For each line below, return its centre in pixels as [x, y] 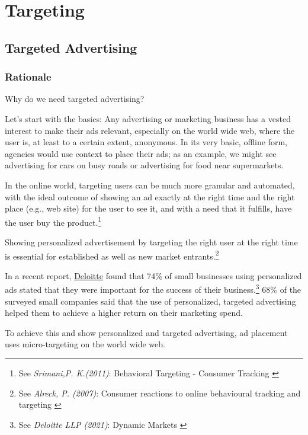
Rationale [28, 77]
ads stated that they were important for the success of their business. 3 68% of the [153, 289]
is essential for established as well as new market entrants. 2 [112, 255]
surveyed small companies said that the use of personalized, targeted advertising [150, 301]
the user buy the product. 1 [53, 221]
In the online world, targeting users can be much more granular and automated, [150, 185]
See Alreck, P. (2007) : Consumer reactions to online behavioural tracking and [160, 393]
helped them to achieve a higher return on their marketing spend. [124, 313]
